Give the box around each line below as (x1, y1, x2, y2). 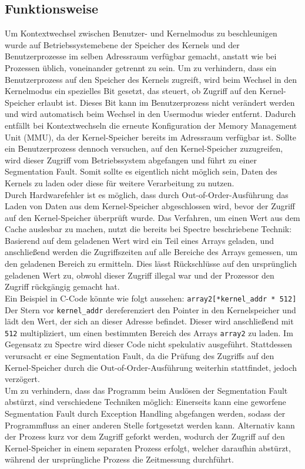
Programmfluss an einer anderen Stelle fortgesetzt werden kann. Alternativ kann (5, 418, 295, 431)
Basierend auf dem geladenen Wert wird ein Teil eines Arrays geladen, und (5, 234, 274, 246)
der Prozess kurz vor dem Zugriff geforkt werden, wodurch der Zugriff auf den (5, 430, 285, 443)
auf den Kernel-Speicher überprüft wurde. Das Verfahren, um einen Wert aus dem (5, 211, 300, 223)
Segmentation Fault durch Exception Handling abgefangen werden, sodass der (5, 407, 286, 419)
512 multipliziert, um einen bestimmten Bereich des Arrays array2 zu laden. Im (5, 326, 293, 339)
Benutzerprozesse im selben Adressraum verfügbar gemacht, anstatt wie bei (5, 50, 277, 62)
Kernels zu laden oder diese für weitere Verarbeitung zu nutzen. (5, 176, 234, 189)
